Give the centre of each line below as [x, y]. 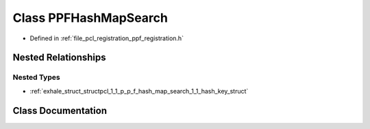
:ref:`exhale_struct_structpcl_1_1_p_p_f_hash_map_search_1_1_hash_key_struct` [139, 91]
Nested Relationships [59, 58]
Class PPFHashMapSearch [90, 18]
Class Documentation [60, 110]
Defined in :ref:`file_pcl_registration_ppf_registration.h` [107, 38]
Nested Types [37, 77]
